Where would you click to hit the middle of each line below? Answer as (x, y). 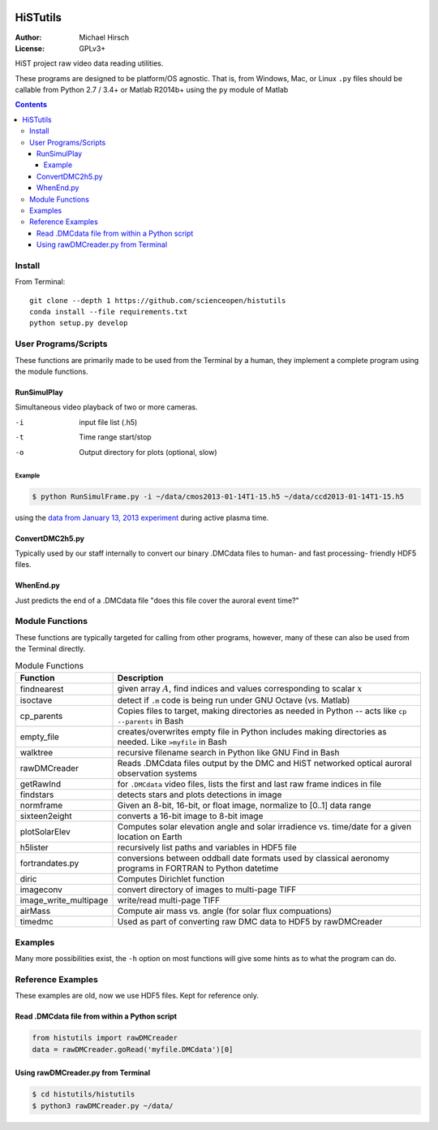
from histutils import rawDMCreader (105, 1038)
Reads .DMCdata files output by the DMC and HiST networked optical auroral (265, 764)
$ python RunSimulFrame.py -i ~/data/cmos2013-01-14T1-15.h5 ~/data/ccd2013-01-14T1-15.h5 (218, 496)
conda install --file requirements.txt (109, 312)
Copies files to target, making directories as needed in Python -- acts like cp (262, 711)
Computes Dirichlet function (171, 879)
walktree (36, 753)
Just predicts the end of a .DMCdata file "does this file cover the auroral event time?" (157, 600)
